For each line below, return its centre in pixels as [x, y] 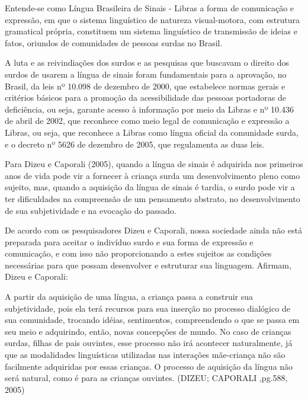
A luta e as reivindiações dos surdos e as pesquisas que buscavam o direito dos [147, 63]
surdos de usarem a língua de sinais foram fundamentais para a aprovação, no [146, 74]
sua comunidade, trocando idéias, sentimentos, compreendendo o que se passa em [152, 320]
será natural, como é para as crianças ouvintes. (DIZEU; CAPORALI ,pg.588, [146, 378]
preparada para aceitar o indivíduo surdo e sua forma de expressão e [129, 241]
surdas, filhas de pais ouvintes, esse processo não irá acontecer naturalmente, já [149, 343]
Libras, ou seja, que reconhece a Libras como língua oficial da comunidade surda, [152, 132]
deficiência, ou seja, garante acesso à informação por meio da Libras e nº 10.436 [149, 109]
